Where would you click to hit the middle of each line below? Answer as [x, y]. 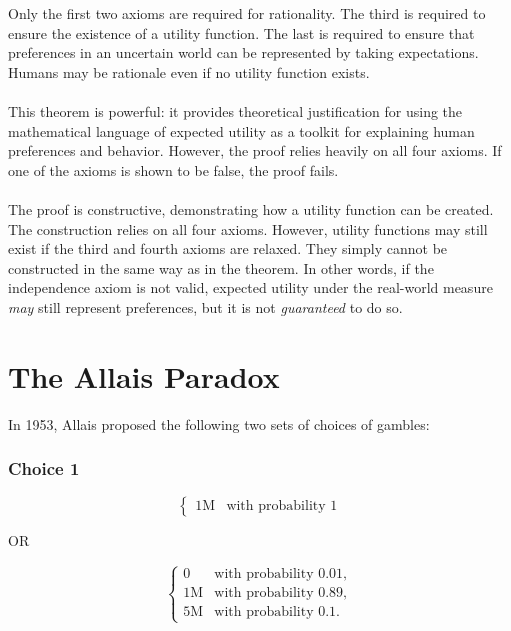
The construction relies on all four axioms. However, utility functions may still [248, 228]
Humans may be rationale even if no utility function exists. [189, 71]
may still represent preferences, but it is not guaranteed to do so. [205, 306]
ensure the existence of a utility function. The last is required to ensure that [241, 32]
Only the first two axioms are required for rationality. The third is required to [247, 13]
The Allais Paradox [144, 375]
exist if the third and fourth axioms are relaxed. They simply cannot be [228, 248]
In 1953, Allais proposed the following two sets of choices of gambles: [219, 423]
